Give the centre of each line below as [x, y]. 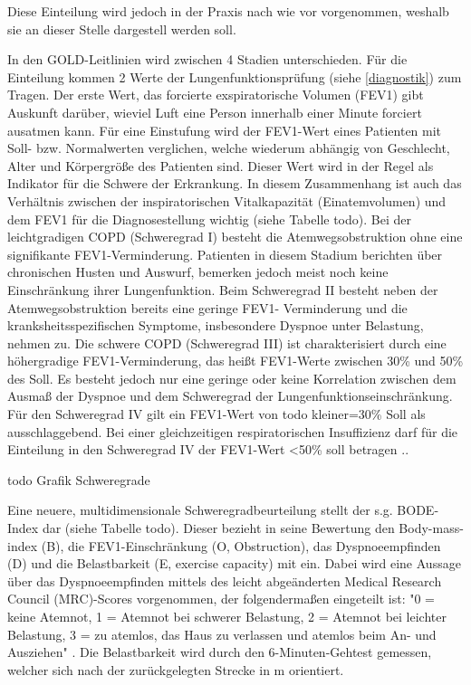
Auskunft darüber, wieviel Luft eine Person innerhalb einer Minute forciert [215, 112]
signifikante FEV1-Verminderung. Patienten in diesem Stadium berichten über [225, 254]
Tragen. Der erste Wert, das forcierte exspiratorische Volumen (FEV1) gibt [216, 95]
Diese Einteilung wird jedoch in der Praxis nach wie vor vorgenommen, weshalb [228, 11]
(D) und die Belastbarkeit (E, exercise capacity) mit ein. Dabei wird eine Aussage [234, 563]
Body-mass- [431, 528]
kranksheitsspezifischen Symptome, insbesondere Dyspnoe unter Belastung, [216, 325]
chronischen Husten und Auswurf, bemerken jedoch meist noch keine [198, 272]
